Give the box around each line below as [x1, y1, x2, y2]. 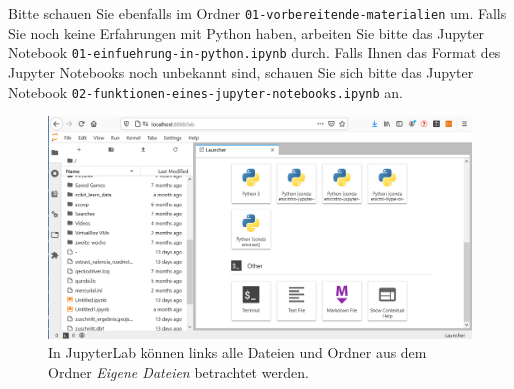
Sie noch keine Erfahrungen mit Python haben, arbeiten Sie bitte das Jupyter [8, 22, 485, 43]
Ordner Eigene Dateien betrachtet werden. [48, 361, 309, 382]
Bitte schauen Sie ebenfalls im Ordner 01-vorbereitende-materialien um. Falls [8, 3, 507, 23]
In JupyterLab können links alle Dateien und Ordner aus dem [48, 342, 427, 363]
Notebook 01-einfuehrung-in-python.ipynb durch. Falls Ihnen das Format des [8, 42, 501, 63]
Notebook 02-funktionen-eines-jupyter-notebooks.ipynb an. [8, 81, 403, 102]
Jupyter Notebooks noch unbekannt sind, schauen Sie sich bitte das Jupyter [8, 61, 474, 82]
